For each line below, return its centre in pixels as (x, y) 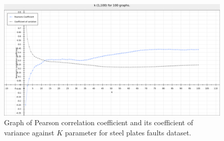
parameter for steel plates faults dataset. (128, 132)
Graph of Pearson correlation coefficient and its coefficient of (99, 122)
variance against (29, 132)
